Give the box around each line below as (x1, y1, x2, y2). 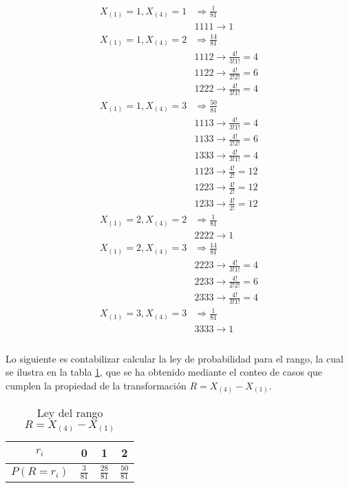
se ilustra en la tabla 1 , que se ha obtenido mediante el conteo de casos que (6, 365, 323, 379)
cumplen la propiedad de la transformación (6, 378, 187, 392)
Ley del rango (36, 405, 103, 421)
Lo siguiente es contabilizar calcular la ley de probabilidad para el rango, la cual (6, 351, 343, 365)
